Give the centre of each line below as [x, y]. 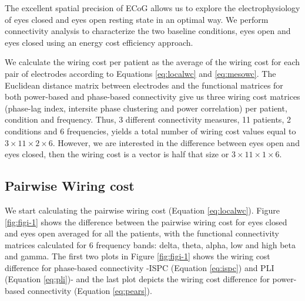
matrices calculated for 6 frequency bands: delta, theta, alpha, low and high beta [150, 244]
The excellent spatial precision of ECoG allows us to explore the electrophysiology [152, 8]
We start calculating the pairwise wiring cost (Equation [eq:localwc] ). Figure [142, 210]
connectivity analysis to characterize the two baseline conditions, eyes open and [148, 31]
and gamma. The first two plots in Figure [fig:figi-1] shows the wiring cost [138, 256]
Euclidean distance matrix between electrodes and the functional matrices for [144, 85]
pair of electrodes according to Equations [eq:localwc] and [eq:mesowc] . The [140, 73]
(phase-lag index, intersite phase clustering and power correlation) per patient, [146, 108]
